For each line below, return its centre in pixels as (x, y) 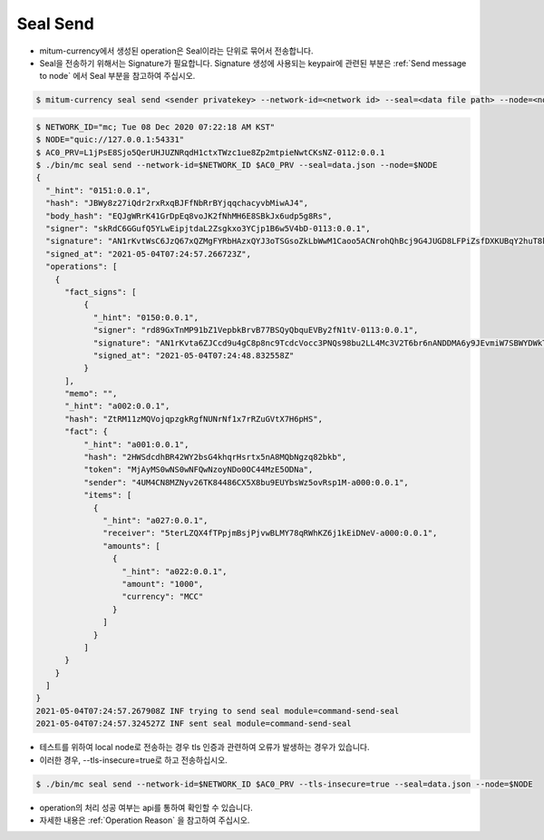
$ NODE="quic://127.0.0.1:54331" (110, 140)
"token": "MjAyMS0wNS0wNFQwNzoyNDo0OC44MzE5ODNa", (198, 470)
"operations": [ (82, 267)
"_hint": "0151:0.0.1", (98, 190)
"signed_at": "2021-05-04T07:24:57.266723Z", (148, 254)
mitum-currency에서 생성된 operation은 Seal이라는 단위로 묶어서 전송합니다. (176, 51)
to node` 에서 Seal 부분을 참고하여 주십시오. (117, 76)
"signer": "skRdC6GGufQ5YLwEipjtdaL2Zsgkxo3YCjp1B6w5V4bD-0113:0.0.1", (208, 229)
